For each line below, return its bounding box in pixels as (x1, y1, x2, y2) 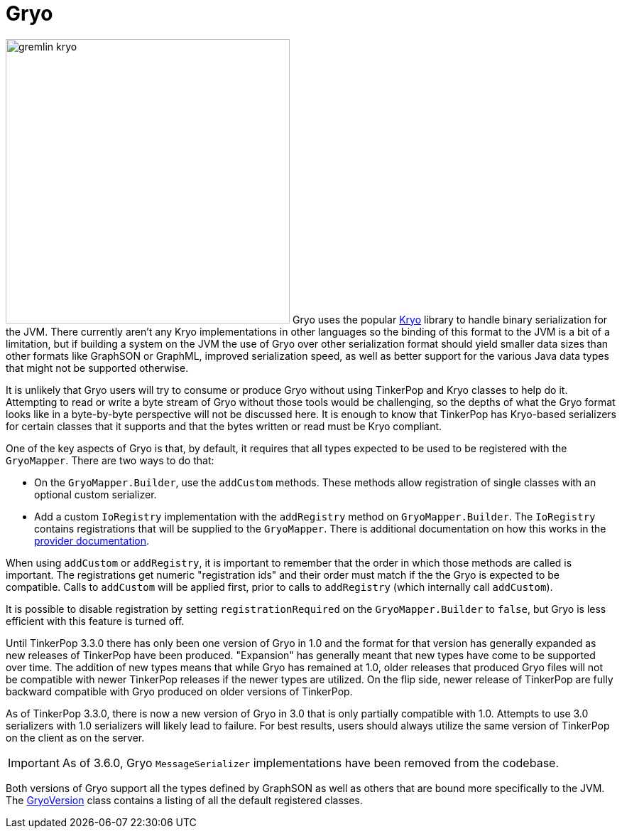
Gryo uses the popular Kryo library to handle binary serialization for (292, 313, 608, 326)
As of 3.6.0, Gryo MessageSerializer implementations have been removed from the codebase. (62, 755, 560, 770)
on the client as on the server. (6, 731, 145, 744)
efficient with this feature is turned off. (6, 614, 185, 627)
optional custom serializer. (34, 488, 157, 501)
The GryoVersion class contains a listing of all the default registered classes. (6, 793, 363, 806)
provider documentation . (34, 534, 150, 547)
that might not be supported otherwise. (6, 361, 189, 374)
